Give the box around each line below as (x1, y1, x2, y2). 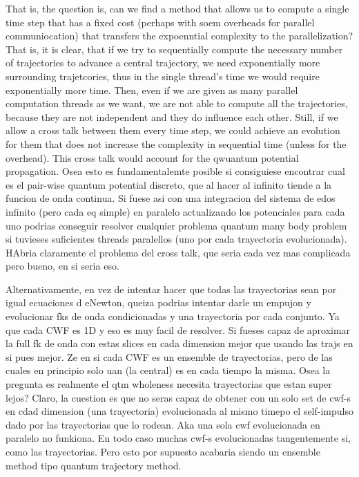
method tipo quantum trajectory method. (6, 458, 182, 472)
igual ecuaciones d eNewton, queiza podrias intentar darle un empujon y (6, 295, 311, 310)
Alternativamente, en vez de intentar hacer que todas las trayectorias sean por (6, 281, 337, 296)
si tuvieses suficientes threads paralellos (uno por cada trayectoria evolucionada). (6, 232, 347, 246)
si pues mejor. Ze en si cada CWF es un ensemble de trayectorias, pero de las (6, 349, 333, 364)
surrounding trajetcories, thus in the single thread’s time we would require (6, 68, 320, 83)
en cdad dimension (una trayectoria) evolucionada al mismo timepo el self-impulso (6, 404, 353, 418)
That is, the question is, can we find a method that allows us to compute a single (6, 1, 349, 15)
